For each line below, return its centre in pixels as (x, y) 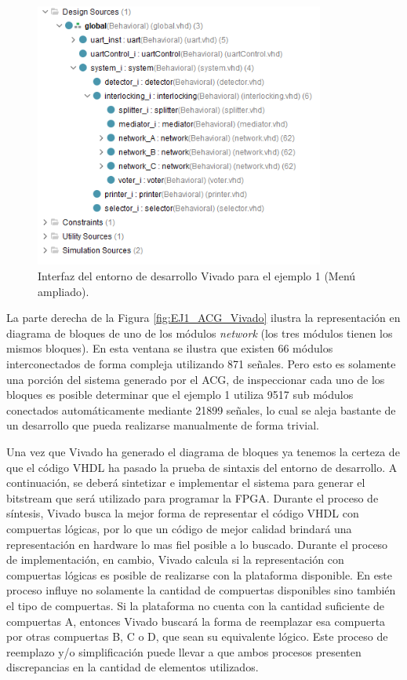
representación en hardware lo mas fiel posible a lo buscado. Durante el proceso (197, 544)
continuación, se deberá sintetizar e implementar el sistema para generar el (186, 483)
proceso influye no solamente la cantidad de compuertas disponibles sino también (201, 590)
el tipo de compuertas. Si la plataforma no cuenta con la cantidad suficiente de (196, 605)
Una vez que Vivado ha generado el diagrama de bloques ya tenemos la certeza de (203, 452)
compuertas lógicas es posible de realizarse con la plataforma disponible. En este (200, 574)
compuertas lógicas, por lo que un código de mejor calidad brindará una (179, 528)
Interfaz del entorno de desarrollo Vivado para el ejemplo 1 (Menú (197, 276)
